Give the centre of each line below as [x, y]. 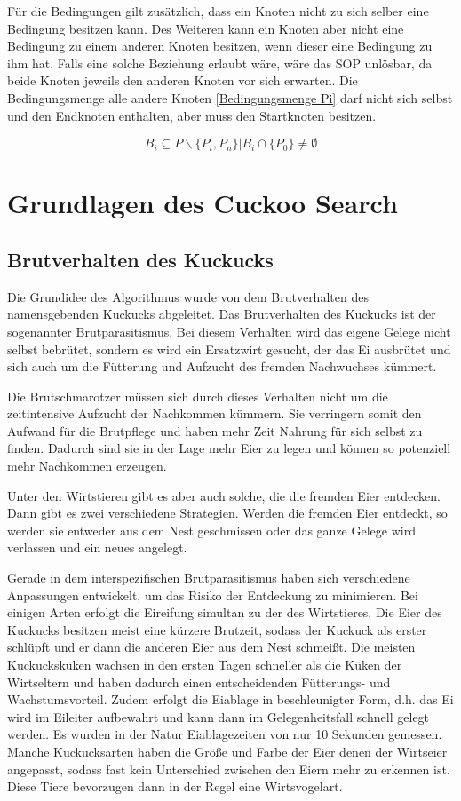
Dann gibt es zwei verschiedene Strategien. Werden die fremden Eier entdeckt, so [227, 513]
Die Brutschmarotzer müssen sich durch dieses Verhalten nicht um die [198, 396]
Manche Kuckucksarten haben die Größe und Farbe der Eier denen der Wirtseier [227, 751]
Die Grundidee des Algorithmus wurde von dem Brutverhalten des [188, 296]
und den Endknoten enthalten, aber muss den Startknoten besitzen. [192, 115]
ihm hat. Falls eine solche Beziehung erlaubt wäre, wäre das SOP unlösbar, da [220, 63]
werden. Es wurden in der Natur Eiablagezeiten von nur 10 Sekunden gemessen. [225, 734]
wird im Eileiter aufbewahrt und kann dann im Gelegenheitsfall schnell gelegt [219, 716]
